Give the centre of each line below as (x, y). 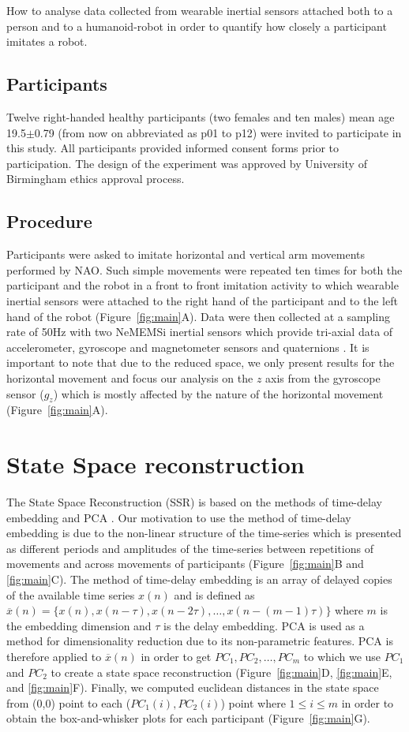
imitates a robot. (47, 41)
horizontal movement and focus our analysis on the (130, 377)
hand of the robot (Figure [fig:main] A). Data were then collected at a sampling (198, 316)
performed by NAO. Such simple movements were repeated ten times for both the (204, 269)
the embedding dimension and (79, 625)
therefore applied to (54, 656)
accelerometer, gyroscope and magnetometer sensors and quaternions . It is (188, 347)
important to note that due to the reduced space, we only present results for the (201, 362)
